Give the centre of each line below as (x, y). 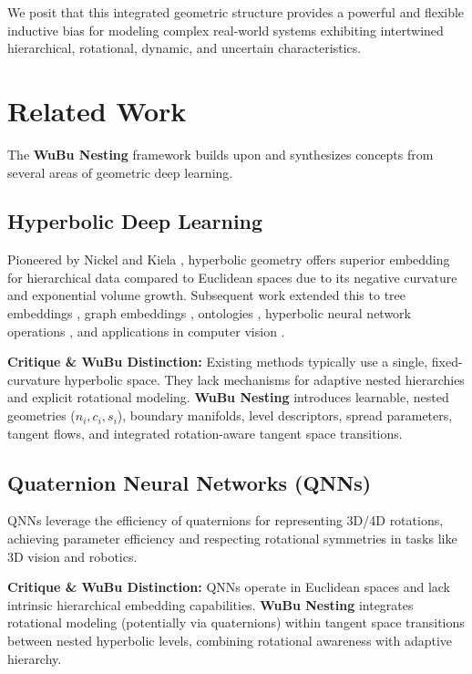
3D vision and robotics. (72, 556)
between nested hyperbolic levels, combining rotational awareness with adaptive (230, 640)
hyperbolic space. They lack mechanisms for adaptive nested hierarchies (264, 379)
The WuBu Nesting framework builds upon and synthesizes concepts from (221, 154)
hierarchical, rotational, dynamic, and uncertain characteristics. (185, 48)
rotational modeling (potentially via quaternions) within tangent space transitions (236, 622)
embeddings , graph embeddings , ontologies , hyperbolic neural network (210, 313)
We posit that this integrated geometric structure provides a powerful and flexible (236, 12)
